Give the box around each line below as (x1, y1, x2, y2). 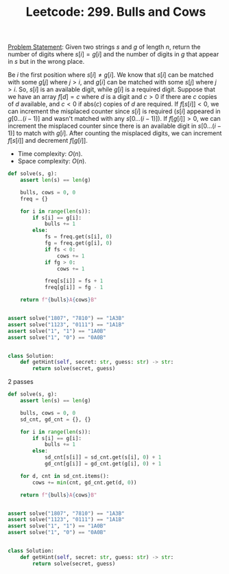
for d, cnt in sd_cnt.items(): (20, 472, 110, 479)
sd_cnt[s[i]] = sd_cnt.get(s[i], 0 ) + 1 (44, 454, 162, 461)
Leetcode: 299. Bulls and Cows (25, 4, 206, 20)
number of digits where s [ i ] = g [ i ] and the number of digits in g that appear (8, 50, 219, 58)
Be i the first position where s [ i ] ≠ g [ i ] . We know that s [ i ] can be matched (8, 71, 214, 79)
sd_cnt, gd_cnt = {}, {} (20, 416, 91, 423)
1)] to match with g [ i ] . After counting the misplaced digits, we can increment (8, 129, 222, 137)
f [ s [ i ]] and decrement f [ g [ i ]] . (8, 137, 88, 145)
